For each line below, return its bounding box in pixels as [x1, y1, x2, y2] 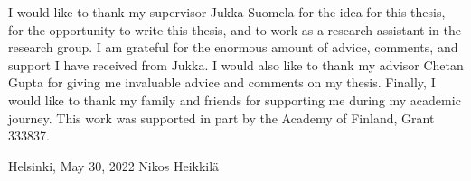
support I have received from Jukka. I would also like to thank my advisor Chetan [8, 55, 464, 74]
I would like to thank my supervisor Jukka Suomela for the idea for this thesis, [8, 3, 446, 21]
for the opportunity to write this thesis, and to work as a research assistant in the [8, 20, 461, 39]
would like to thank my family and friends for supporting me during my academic [8, 90, 461, 109]
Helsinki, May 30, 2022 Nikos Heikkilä [8, 156, 220, 175]
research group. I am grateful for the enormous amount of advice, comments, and [8, 38, 458, 57]
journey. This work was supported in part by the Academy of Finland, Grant [8, 108, 435, 127]
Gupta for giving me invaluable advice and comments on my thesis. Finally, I [8, 73, 436, 92]
